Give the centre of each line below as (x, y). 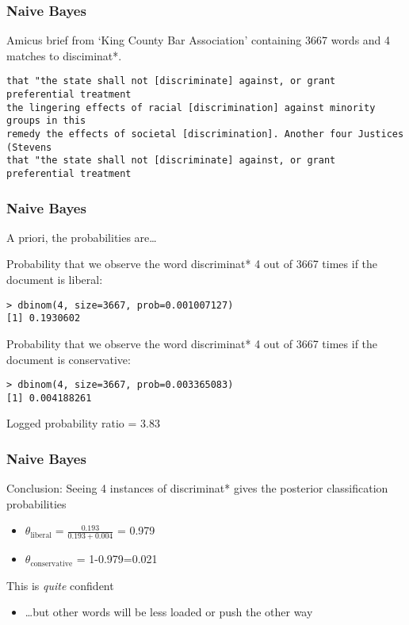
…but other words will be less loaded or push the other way (169, 612)
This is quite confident (60, 585)
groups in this (46, 121)
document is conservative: (69, 359)
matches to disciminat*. (64, 55)
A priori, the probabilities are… (82, 237)
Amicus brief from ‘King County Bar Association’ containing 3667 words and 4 (199, 40)
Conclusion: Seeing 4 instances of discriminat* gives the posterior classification (197, 488)
